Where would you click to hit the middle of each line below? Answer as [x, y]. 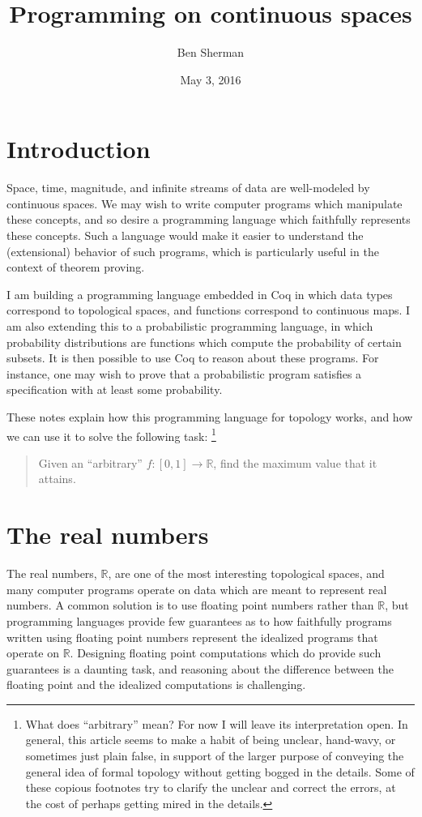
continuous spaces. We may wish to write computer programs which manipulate [205, 203]
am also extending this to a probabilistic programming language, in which [190, 326]
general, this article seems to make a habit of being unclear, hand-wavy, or [211, 740]
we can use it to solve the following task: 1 [111, 434]
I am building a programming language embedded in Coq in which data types [200, 294]
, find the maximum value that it [295, 462]
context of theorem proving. [76, 267]
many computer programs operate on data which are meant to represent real [197, 589]
